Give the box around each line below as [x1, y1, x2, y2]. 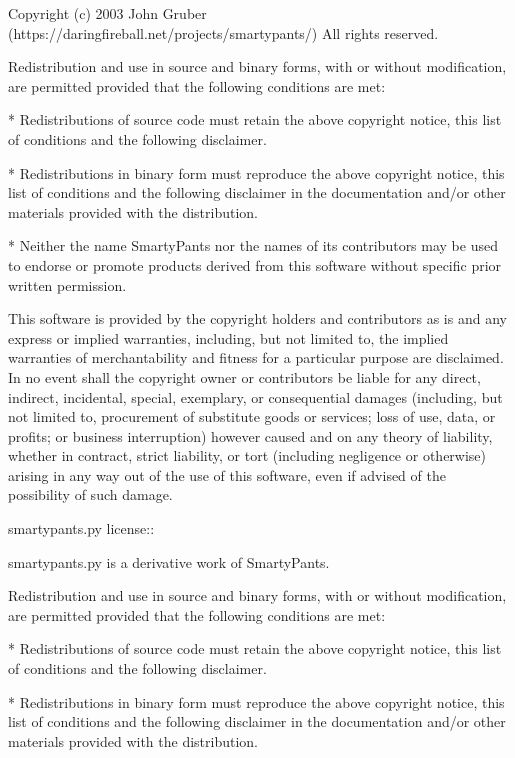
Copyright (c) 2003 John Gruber [8, 3, 207, 23]
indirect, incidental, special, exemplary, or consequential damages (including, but [8, 386, 503, 407]
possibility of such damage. [8, 484, 173, 505]
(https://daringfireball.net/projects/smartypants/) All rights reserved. [8, 22, 439, 43]
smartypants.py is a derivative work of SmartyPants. [8, 551, 330, 572]
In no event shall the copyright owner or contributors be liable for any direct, [8, 366, 481, 387]
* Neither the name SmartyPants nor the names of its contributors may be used [8, 235, 498, 256]
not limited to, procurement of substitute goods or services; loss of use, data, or [8, 406, 496, 427]
